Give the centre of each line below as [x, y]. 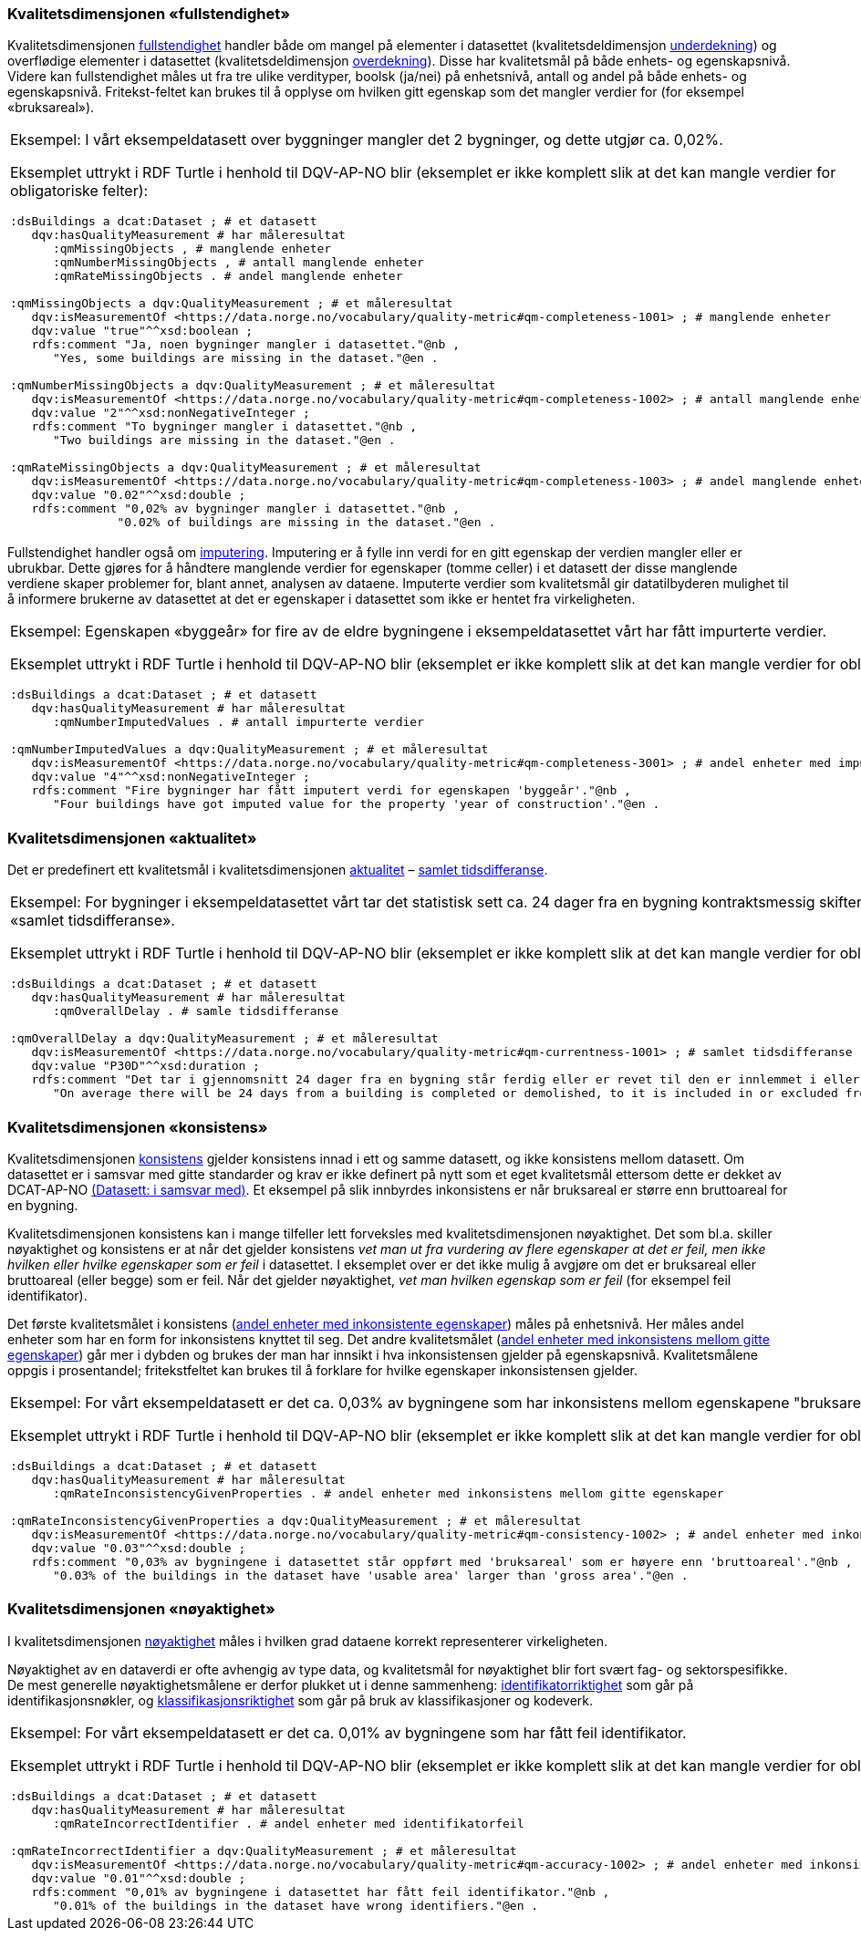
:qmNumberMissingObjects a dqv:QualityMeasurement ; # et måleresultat [253, 386]
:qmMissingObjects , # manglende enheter [192, 249]
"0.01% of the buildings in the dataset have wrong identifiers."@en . [296, 1905]
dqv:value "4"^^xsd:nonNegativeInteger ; [171, 777]
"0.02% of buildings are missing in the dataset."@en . [306, 523]
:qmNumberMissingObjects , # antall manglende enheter [238, 263]
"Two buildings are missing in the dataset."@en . [224, 440]
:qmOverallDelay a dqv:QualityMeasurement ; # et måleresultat [224, 1039]
